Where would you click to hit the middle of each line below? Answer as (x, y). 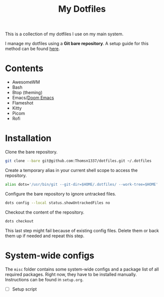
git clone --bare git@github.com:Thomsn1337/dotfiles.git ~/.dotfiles (78, 161)
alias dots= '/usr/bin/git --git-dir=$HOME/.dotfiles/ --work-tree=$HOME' (82, 184)
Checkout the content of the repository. (45, 212)
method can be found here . (32, 49)
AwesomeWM (26, 82)
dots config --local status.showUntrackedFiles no (58, 203)
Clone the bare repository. (31, 152)
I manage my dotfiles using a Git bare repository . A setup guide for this (77, 44)
